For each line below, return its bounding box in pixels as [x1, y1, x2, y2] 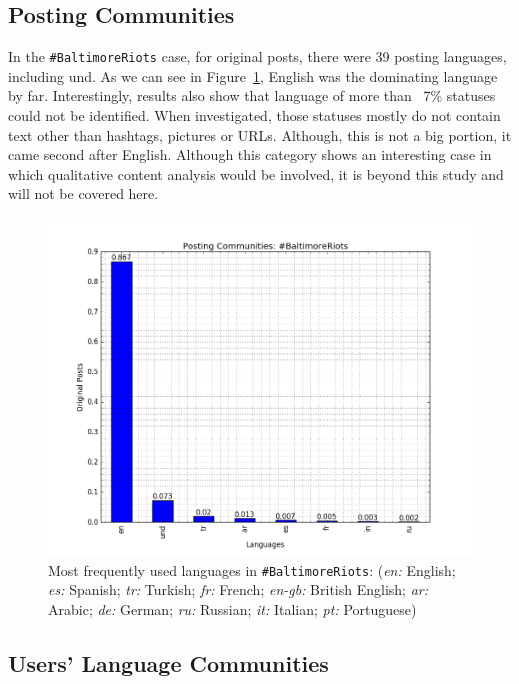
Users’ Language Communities [8, 647, 329, 678]
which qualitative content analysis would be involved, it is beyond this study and [8, 163, 504, 184]
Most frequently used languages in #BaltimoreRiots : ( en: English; [48, 559, 456, 580]
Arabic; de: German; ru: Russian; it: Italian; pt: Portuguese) [48, 598, 417, 619]
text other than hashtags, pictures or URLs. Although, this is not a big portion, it [8, 124, 512, 145]
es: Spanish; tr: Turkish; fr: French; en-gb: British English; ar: [48, 579, 429, 600]
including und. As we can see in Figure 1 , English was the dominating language [8, 65, 498, 86]
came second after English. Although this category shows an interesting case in [8, 144, 492, 165]
